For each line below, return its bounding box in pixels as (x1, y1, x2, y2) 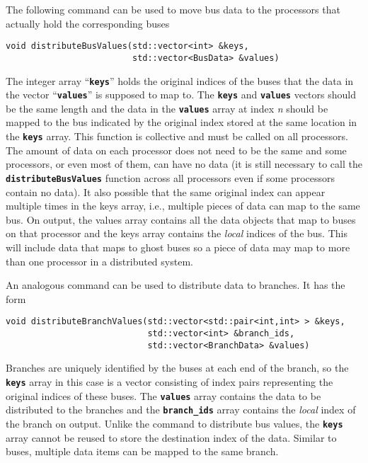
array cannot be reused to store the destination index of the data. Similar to (6, 430, 337, 445)
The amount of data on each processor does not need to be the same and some (6, 142, 347, 157)
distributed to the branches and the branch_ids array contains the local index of (6, 402, 356, 417)
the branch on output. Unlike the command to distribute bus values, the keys (6, 416, 343, 430)
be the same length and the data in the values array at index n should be (6, 101, 328, 115)
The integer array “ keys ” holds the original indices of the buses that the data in (6, 73, 354, 88)
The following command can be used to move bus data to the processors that (6, 2, 340, 16)
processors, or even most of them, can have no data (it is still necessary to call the (6, 156, 362, 171)
